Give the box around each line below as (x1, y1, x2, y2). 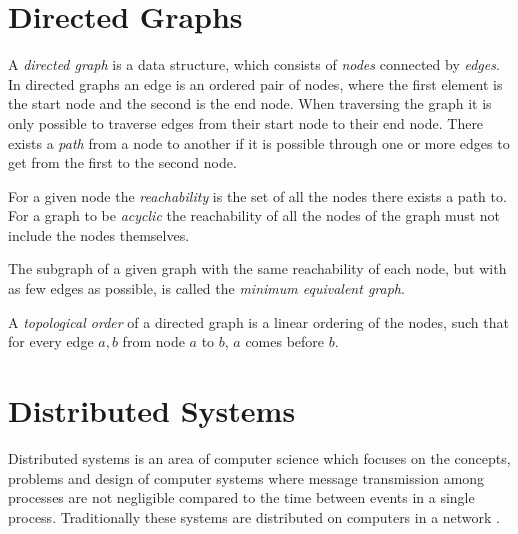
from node (122, 331, 185, 352)
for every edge (8, 331, 94, 352)
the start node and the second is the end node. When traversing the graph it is (8, 93, 492, 114)
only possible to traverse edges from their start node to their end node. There (8, 112, 484, 133)
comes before (245, 331, 325, 352)
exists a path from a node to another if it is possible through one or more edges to (8, 132, 510, 153)
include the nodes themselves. (8, 224, 190, 245)
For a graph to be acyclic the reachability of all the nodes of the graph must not (8, 205, 501, 226)
